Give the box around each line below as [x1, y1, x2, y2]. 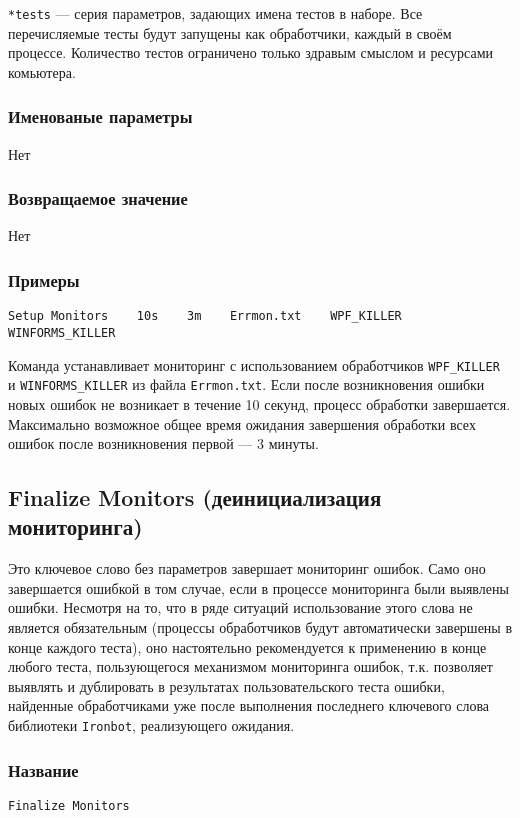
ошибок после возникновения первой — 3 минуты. [8, 433, 319, 454]
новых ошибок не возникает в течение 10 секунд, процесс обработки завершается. [8, 393, 511, 414]
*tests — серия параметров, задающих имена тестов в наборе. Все [8, 3, 423, 23]
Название [8, 757, 79, 782]
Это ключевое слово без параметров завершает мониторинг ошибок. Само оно [8, 558, 486, 579]
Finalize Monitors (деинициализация [8, 482, 382, 513]
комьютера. [8, 61, 76, 82]
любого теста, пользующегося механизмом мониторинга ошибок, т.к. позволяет [8, 656, 493, 677]
